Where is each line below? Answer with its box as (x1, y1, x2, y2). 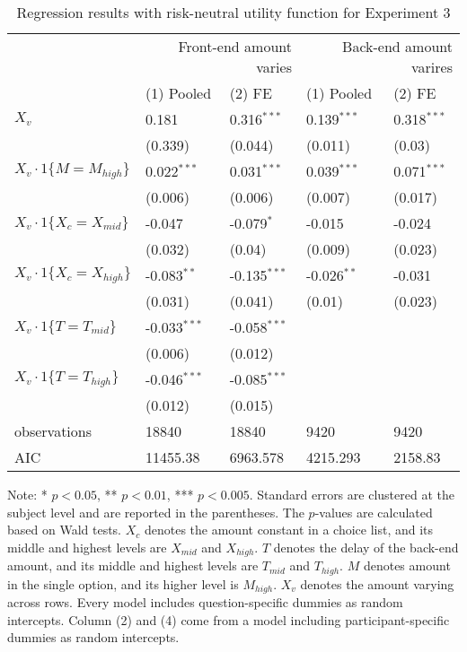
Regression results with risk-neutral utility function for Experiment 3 (16, 2, 451, 22)
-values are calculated (314, 502, 433, 521)
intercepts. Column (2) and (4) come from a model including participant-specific (7, 610, 450, 629)
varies (256, 57, 292, 77)
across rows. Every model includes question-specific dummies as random (7, 593, 403, 612)
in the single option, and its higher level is (7, 574, 239, 593)
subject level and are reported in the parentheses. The (7, 502, 304, 521)
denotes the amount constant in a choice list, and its (144, 520, 434, 539)
